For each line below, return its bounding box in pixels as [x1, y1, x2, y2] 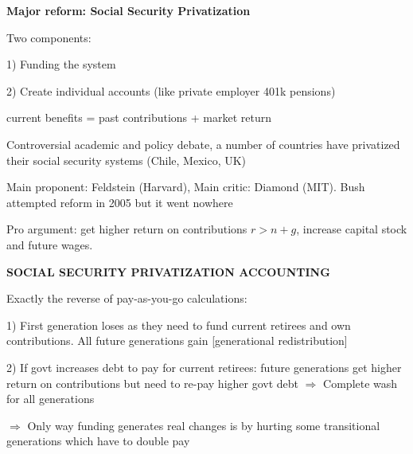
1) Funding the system [6, 56, 116, 72]
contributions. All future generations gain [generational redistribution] [6, 332, 348, 349]
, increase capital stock [296, 221, 407, 237]
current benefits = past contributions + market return [6, 109, 271, 126]
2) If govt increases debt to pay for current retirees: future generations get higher [6, 358, 402, 375]
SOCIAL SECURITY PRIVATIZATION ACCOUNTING [6, 263, 330, 280]
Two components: [6, 29, 92, 45]
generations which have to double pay [6, 432, 190, 449]
